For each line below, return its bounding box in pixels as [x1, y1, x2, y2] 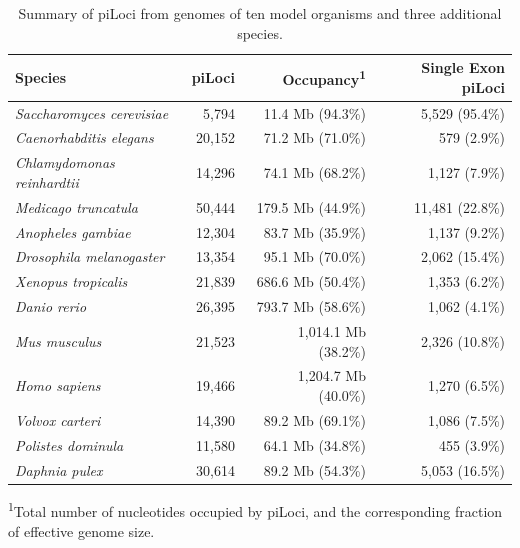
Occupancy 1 [282, 66, 366, 89]
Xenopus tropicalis [15, 271, 128, 292]
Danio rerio [15, 296, 87, 317]
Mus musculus [15, 330, 102, 351]
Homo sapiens [15, 375, 101, 396]
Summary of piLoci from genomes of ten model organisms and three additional [18, 3, 502, 23]
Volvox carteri [15, 409, 101, 430]
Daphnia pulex [15, 459, 103, 480]
